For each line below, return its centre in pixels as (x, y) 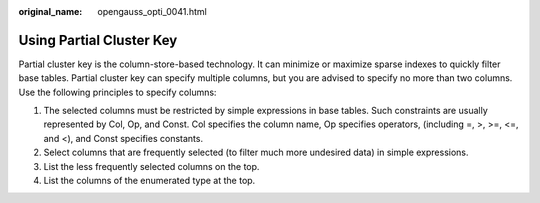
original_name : (50, 11)
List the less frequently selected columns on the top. (151, 166)
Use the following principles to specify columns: (117, 92)
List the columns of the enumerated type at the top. (149, 181)
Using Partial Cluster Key (98, 40)
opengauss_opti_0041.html (152, 11)
